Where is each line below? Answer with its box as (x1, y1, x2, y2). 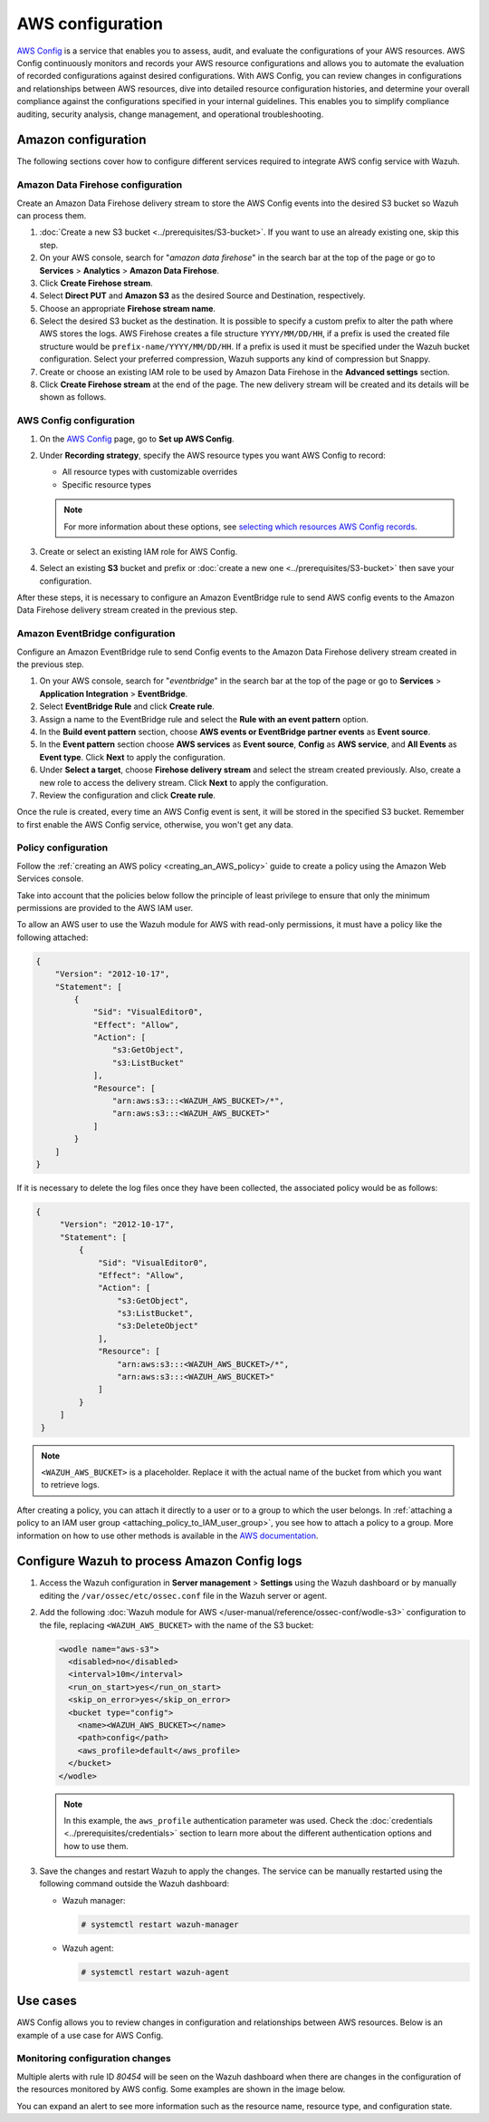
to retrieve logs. (41, 1479, 100, 1490)
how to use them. (63, 1840, 129, 1851)
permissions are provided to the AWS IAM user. (16, 902, 194, 913)
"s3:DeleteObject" (116, 1321, 199, 1332)
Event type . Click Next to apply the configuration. (39, 751, 225, 762)
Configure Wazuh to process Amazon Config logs (16, 1554, 302, 1569)
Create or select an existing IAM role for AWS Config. (39, 546, 238, 557)
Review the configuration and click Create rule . (39, 790, 216, 800)
